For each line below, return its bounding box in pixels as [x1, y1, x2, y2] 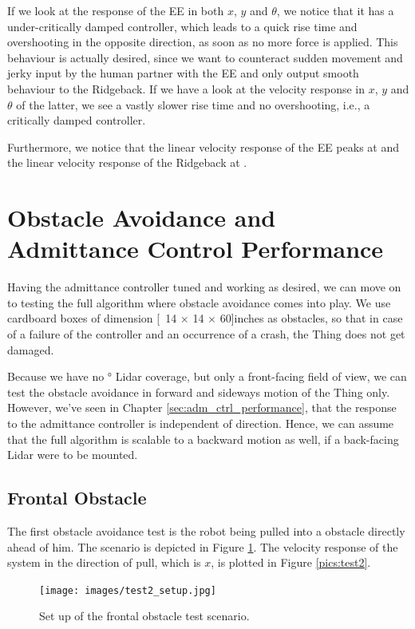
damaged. [7, 341, 54, 358]
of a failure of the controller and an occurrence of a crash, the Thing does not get [7, 326, 405, 342]
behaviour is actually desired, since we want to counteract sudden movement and [7, 49, 403, 65]
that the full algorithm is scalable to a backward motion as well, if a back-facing [7, 430, 399, 447]
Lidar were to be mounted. [7, 446, 138, 463]
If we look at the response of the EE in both [7, 2, 224, 18]
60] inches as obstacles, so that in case [219, 310, 403, 326]
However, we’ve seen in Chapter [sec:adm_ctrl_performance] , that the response [7, 399, 397, 416]
